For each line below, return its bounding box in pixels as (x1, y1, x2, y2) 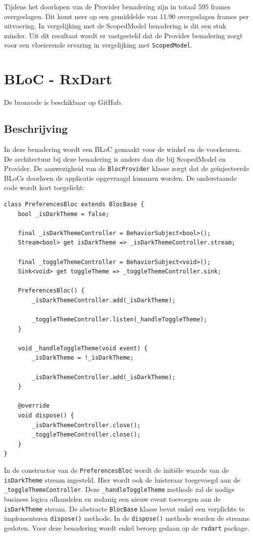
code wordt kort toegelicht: (4, 182, 85, 193)
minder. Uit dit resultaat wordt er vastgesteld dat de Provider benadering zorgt (4, 30, 243, 40)
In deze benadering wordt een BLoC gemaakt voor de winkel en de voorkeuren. (4, 144, 241, 154)
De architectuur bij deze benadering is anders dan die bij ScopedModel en (4, 153, 226, 164)
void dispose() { (18, 412, 74, 419)
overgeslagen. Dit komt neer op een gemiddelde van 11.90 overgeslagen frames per (4, 11, 249, 21)
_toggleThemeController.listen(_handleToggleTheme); (32, 316, 207, 323)
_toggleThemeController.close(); (32, 431, 141, 439)
